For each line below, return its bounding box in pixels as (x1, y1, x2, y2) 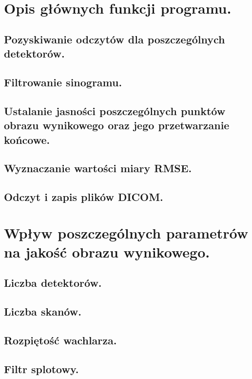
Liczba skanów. (4, 304, 81, 319)
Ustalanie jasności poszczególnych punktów (4, 103, 226, 118)
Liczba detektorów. (4, 275, 102, 290)
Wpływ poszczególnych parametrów (4, 222, 249, 242)
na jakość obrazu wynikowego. (4, 241, 210, 261)
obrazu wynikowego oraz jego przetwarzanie (4, 118, 230, 133)
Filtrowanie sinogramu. (4, 74, 122, 89)
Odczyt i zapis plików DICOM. (4, 189, 163, 204)
